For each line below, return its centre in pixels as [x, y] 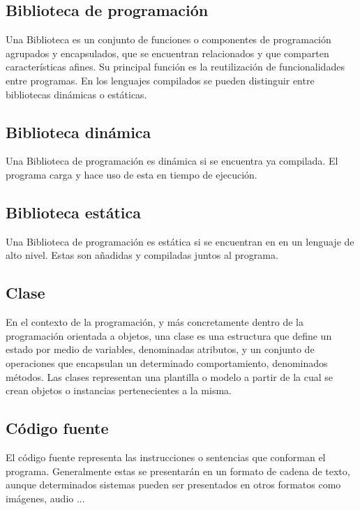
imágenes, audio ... [45, 498]
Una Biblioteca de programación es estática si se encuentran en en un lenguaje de [180, 241]
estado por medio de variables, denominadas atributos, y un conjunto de [160, 349]
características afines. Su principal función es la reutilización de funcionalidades [175, 67]
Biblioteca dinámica [78, 132]
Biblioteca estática [74, 212]
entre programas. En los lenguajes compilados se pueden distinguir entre [160, 80]
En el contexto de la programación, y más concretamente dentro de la [155, 322]
